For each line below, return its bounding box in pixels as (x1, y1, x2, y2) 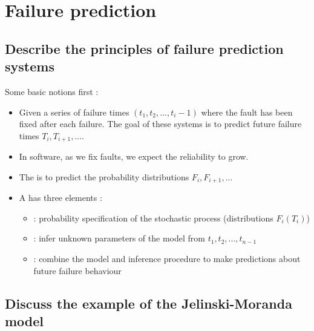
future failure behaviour (33, 264, 122, 277)
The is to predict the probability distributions (19, 170, 189, 183)
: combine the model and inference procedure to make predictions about (33, 252, 301, 265)
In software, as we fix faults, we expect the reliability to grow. (19, 150, 249, 163)
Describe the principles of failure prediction (5, 39, 284, 57)
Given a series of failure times (19, 105, 129, 118)
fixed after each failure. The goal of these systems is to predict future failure (19, 117, 302, 130)
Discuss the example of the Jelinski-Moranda (5, 293, 292, 312)
